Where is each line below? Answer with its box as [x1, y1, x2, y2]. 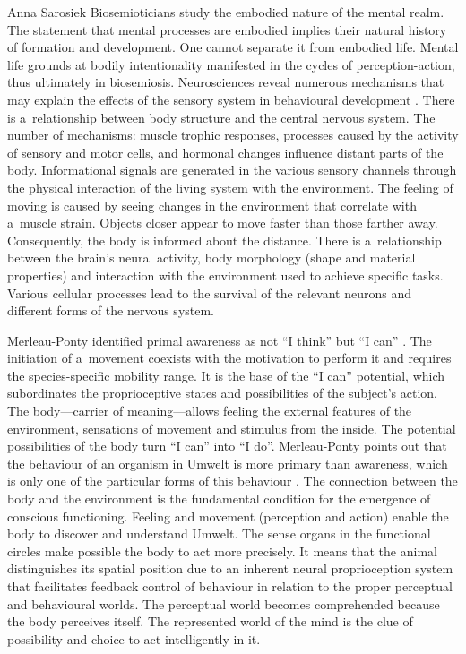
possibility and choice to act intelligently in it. [7, 629, 261, 648]
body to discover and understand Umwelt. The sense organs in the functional [7, 524, 431, 543]
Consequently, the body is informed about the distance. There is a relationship [7, 230, 442, 249]
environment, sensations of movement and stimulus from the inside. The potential [7, 418, 456, 437]
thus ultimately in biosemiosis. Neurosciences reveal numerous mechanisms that [7, 73, 444, 91]
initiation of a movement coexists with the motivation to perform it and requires [7, 349, 452, 367]
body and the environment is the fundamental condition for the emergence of [7, 489, 431, 508]
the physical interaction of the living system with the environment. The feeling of [7, 177, 453, 196]
